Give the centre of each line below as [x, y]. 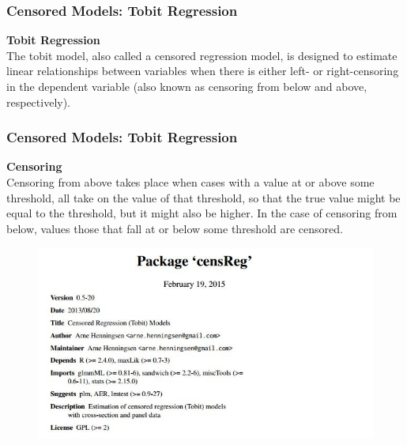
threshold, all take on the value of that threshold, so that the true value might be [203, 197]
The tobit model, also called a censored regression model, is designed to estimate [202, 55]
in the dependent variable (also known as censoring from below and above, [187, 86]
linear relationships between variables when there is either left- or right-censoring [203, 71]
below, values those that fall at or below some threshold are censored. [175, 228]
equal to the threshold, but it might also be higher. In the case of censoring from [202, 213]
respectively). [39, 102]
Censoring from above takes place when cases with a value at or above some [190, 182]
